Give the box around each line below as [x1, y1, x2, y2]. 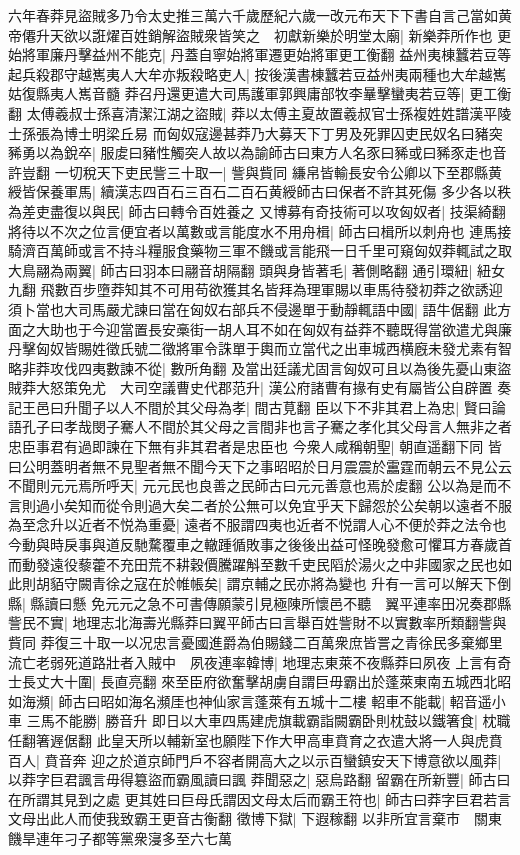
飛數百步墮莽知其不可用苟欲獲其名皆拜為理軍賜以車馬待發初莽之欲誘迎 [40, 279, 503, 300]
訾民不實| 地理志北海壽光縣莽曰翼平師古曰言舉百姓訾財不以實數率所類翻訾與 [8, 612, 507, 633]
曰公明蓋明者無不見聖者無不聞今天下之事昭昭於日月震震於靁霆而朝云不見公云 [8, 455, 512, 476]
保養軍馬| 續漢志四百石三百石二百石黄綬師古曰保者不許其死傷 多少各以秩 [35, 181, 512, 202]
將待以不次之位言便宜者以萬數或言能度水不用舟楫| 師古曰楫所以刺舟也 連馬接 [8, 220, 512, 241]
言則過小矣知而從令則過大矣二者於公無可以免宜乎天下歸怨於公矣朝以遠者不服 [8, 494, 512, 515]
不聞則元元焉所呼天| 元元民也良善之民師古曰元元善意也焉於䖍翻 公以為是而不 [8, 475, 512, 496]
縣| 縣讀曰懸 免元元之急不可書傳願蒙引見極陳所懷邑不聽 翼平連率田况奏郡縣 [8, 592, 512, 613]
